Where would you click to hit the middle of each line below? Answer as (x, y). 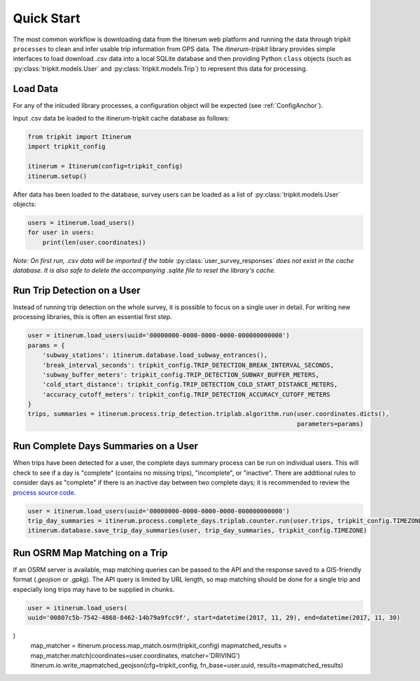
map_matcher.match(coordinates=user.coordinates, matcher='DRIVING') (135, 655)
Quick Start (47, 18)
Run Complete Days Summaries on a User (106, 446)
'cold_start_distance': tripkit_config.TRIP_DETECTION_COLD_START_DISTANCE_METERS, (190, 385)
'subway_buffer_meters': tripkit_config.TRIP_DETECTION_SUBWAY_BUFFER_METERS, (181, 375)
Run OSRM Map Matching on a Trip (90, 553)
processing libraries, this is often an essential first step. (93, 317)
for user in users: (61, 232)
